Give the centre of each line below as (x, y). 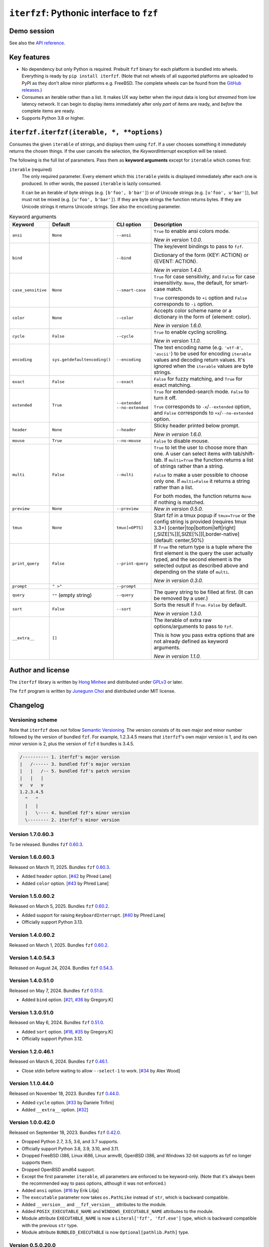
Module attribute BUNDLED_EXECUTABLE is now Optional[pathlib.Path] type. (105, 1233)
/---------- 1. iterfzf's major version (69, 757)
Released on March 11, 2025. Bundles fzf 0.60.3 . (60, 867)
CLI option (129, 224)
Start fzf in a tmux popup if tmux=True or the (204, 515)
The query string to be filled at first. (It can (203, 592)
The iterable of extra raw (183, 620)
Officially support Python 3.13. (52, 922)
